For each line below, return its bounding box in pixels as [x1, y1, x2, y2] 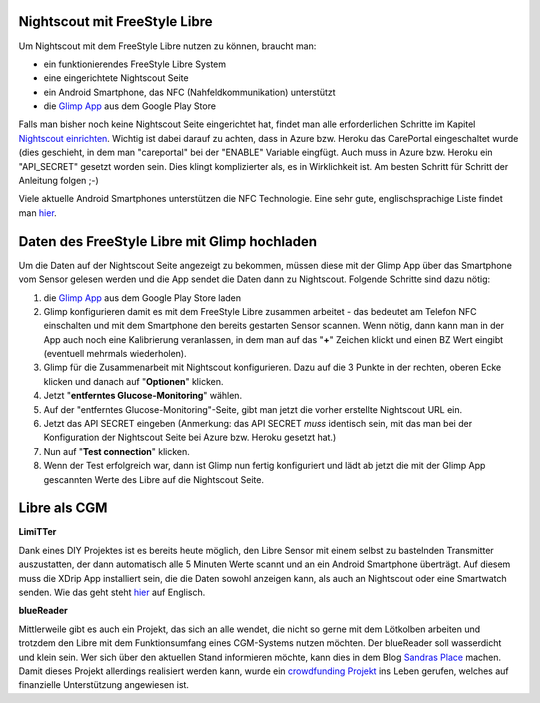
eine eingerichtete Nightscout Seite [43, 72, 189, 84]
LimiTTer [18, 526, 57, 538]
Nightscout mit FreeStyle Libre [18, 13, 213, 30]
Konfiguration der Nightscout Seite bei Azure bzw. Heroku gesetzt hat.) [43, 431, 337, 444]
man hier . [18, 206, 57, 219]
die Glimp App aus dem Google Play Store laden [43, 291, 242, 304]
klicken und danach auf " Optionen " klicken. [43, 375, 224, 387]
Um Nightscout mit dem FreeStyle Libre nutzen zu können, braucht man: [18, 40, 317, 52]
